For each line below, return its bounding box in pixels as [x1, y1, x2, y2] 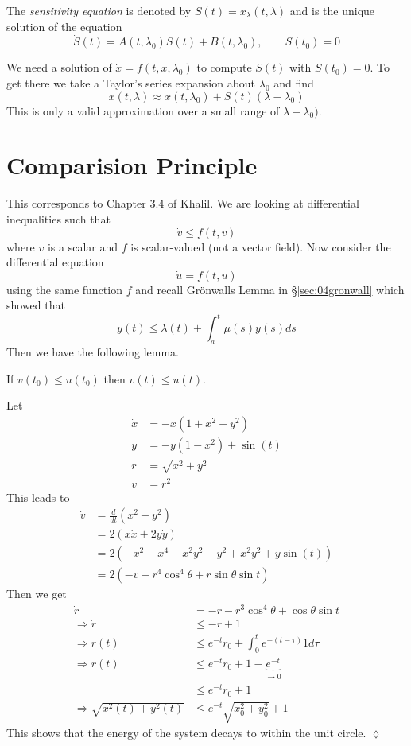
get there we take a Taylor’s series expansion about [6, 75, 256, 91]
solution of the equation [6, 17, 122, 34]
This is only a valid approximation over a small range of [6, 102, 280, 119]
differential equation [6, 254, 104, 270]
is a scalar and [47, 238, 118, 254]
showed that [6, 297, 65, 313]
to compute [196, 59, 252, 76]
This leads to [6, 488, 70, 505]
